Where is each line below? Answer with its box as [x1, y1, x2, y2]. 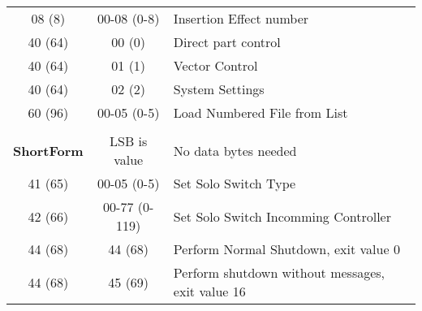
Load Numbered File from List [173, 103, 348, 122]
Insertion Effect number [173, 9, 309, 28]
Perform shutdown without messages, [173, 263, 385, 282]
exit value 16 [173, 282, 246, 300]
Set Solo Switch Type [173, 174, 296, 192]
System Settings [173, 80, 265, 98]
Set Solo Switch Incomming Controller [173, 206, 391, 226]
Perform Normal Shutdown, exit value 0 [173, 240, 400, 258]
